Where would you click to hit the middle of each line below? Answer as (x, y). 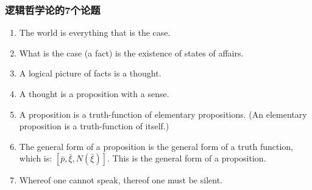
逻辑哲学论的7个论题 (53, 9)
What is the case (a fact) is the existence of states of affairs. (131, 53)
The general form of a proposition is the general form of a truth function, (156, 146)
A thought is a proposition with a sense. (94, 93)
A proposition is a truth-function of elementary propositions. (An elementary (163, 114)
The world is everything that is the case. (95, 32)
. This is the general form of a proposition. (187, 158)
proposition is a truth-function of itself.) (94, 126)
